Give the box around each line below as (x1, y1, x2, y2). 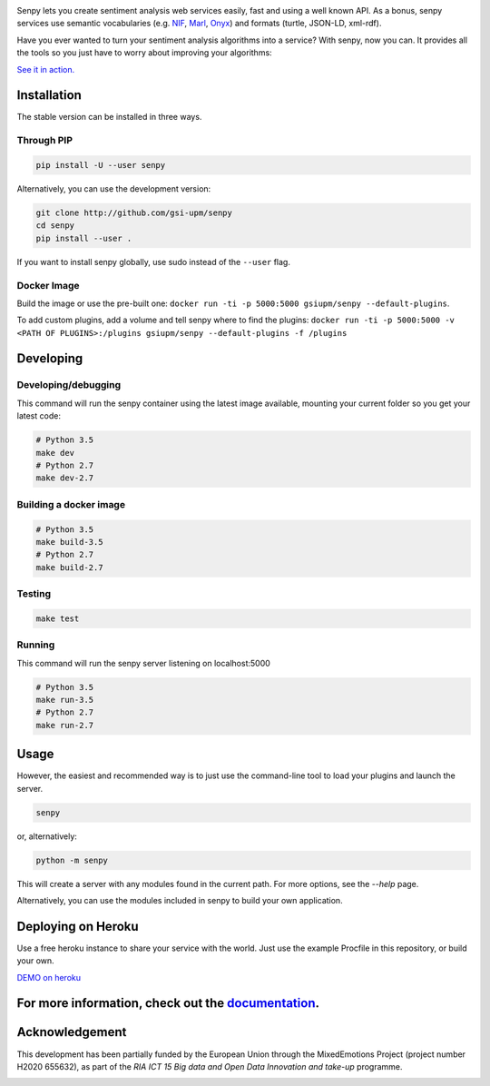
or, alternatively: (16, 831, 77, 842)
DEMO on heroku (16, 972, 82, 982)
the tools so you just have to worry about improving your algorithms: (16, 47, 272, 58)
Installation (16, 87, 82, 104)
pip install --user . (35, 232, 132, 243)
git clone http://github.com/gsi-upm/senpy (35, 207, 233, 218)
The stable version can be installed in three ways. (16, 112, 202, 123)
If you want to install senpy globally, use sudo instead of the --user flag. (16, 256, 290, 267)
